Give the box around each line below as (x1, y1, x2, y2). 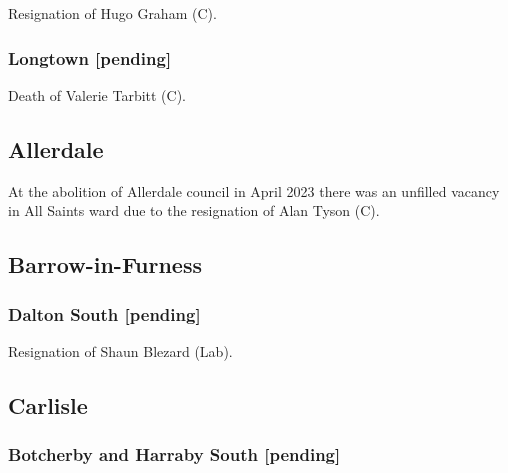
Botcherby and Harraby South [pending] (8, 442, 341, 467)
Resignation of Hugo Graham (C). (8, 3, 217, 23)
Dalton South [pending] (8, 301, 201, 326)
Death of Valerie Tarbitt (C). (8, 84, 187, 105)
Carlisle (8, 389, 88, 420)
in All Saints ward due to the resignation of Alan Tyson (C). (8, 200, 380, 221)
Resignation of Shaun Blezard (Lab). (8, 340, 233, 361)
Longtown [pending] (8, 45, 172, 70)
